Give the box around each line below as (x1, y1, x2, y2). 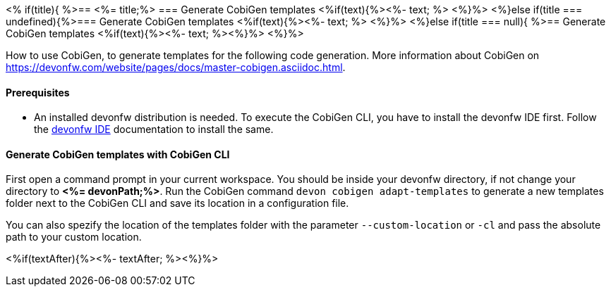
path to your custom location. (6, 231, 142, 243)
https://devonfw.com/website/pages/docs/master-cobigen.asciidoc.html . (6, 61, 346, 73)
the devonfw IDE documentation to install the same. (34, 123, 274, 136)
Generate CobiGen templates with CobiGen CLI (6, 148, 230, 160)
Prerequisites (6, 86, 70, 99)
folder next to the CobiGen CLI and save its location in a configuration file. (6, 197, 349, 210)
